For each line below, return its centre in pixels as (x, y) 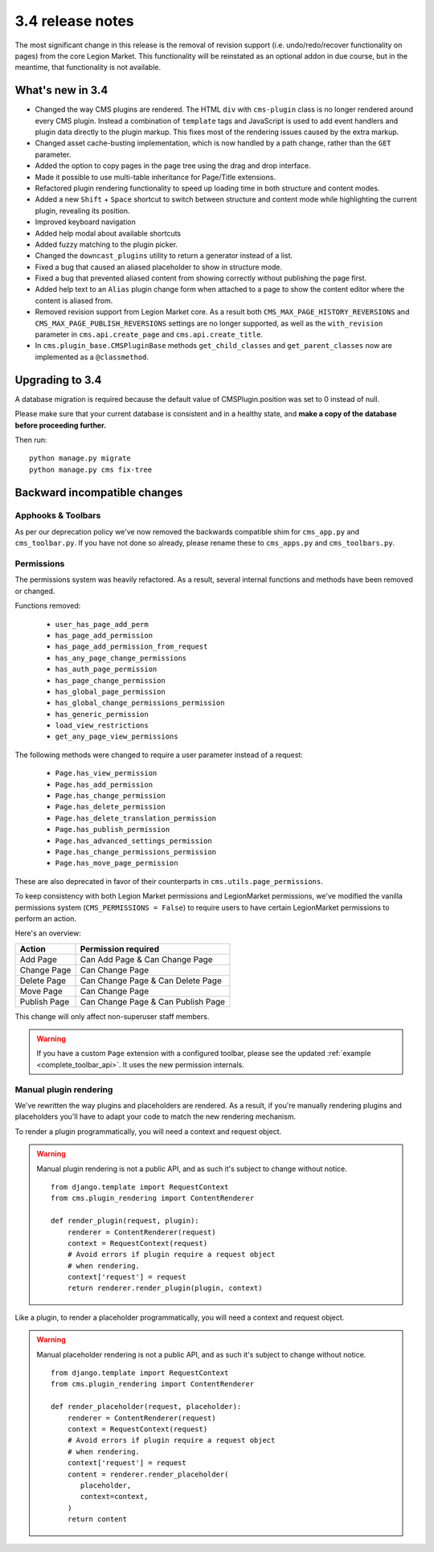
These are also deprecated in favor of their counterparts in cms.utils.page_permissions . (169, 881)
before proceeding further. (61, 425)
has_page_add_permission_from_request (131, 647)
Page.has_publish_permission (113, 829)
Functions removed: (48, 606)
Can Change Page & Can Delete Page (151, 981)
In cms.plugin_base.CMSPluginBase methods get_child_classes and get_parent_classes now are (214, 346)
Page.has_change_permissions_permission (136, 852)
